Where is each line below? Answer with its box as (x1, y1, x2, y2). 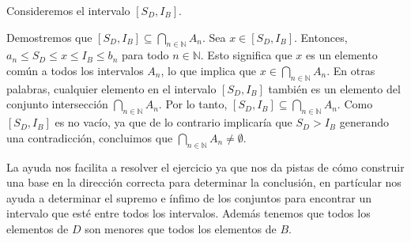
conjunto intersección (6, 96, 108, 112)
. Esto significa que (200, 47, 292, 63)
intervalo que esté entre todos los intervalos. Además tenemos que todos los (6, 205, 371, 221)
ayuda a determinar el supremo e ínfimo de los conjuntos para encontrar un (6, 189, 372, 206)
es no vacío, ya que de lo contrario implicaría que (55, 114, 292, 130)
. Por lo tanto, (158, 96, 228, 112)
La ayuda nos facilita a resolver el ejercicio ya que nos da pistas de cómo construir (6, 158, 405, 175)
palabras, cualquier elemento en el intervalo (6, 80, 217, 96)
